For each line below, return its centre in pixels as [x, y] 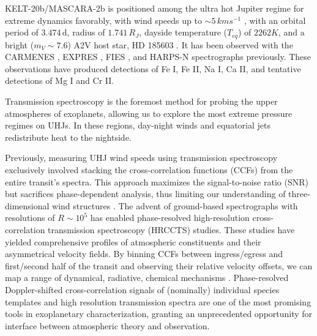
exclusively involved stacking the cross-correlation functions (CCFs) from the [149, 169]
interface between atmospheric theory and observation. [107, 325]
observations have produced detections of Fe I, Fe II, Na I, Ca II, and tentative [153, 68]
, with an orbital [275, 20]
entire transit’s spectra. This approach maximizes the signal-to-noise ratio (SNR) [157, 181]
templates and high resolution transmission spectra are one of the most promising [158, 301]
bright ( [20, 44]
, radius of [86, 32]
